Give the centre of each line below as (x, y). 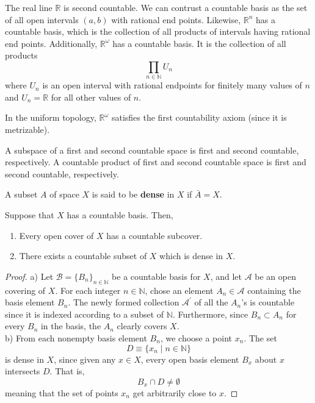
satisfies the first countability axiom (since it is (199, 117)
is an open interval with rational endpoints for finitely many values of (172, 85)
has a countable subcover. (154, 235)
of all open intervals (42, 19)
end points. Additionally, (51, 43)
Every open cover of (56, 235)
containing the (274, 290)
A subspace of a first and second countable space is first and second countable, (152, 150)
